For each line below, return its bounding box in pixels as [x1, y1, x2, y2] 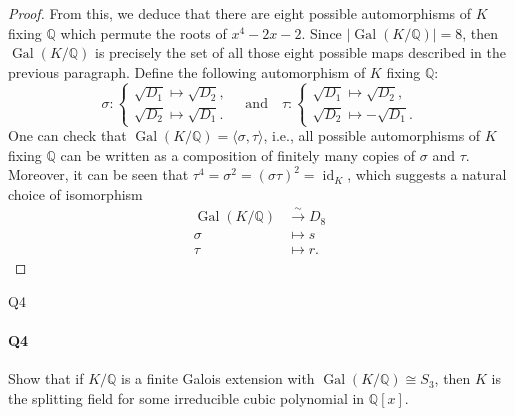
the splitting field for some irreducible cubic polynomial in [8, 387, 365, 408]
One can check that [8, 125, 127, 146]
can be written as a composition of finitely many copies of [60, 144, 416, 165]
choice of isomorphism [8, 183, 143, 204]
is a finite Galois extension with [121, 368, 315, 389]
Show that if [8, 368, 84, 389]
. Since [301, 22, 342, 43]
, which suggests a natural [347, 164, 507, 185]
